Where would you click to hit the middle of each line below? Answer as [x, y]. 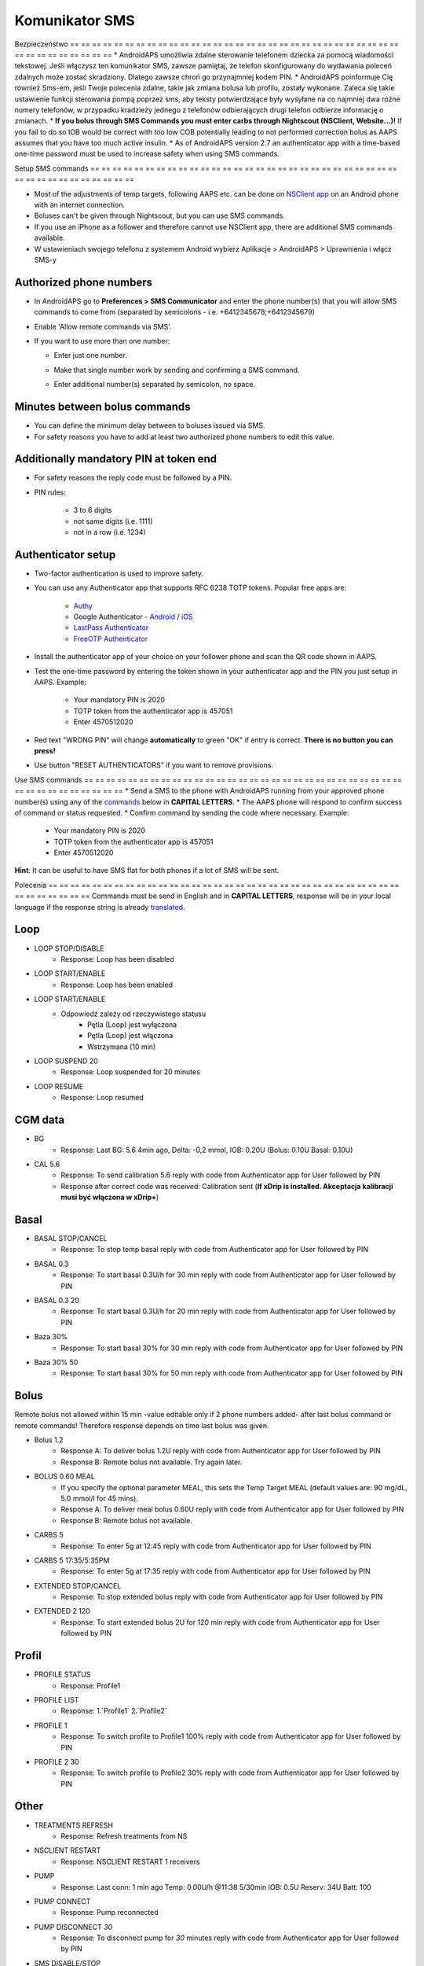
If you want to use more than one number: [102, 341]
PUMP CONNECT [62, 1901]
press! [45, 750]
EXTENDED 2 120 [62, 1611]
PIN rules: [50, 492]
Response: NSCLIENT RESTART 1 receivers [130, 1861]
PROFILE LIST [57, 1699]
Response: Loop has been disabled [117, 959]
